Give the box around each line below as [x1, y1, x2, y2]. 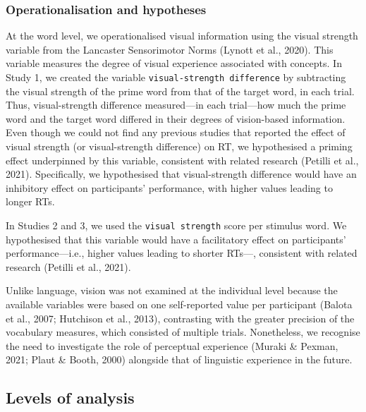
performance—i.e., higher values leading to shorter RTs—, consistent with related [6, 246, 358, 260]
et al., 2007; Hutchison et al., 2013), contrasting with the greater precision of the [6, 310, 355, 325]
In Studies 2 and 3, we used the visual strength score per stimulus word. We [6, 218, 347, 232]
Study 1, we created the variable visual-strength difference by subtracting [6, 70, 346, 84]
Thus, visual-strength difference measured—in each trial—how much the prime [6, 97, 346, 112]
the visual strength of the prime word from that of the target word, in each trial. [6, 83, 355, 98]
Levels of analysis [6, 387, 135, 408]
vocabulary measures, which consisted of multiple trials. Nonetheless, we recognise [6, 325, 360, 339]
